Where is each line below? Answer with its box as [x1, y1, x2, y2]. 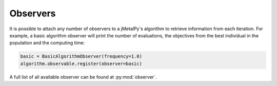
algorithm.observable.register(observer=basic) [20, 60, 142, 67]
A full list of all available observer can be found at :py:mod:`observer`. [9, 74, 157, 80]
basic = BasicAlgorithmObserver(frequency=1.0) [20, 54, 142, 59]
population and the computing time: [9, 40, 85, 46]
